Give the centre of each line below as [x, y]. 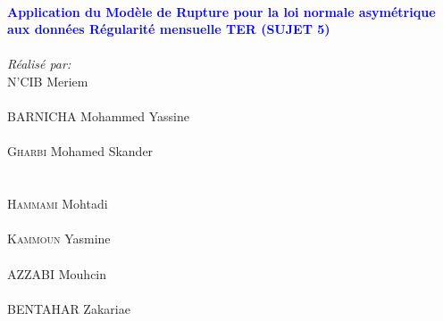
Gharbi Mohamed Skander [80, 151]
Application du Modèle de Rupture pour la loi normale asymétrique [221, 11]
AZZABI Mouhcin [57, 273]
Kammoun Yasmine [59, 239]
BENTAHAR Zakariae [69, 308]
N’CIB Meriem [48, 81]
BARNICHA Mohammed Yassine [98, 116]
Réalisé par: [39, 64]
